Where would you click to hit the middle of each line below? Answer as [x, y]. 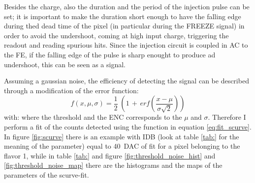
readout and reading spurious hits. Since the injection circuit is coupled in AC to [126, 45]
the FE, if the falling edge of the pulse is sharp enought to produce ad [110, 54]
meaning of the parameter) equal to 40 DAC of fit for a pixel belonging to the [122, 146]
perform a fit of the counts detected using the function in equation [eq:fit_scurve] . [128, 126]
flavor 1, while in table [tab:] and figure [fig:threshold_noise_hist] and [110, 155]
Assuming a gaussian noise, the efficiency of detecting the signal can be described [127, 81]
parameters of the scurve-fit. [47, 174]
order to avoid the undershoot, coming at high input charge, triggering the [116, 35]
